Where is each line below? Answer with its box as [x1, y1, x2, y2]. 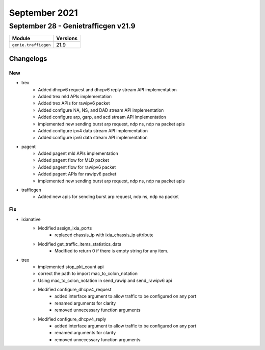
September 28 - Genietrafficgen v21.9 [9, 22, 135, 30]
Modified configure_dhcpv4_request [38, 287, 112, 293]
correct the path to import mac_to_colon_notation [38, 271, 138, 276]
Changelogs [9, 54, 48, 63]
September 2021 [9, 7, 78, 18]
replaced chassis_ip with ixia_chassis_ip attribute [54, 232, 154, 238]
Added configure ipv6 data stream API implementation [38, 135, 148, 141]
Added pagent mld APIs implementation [38, 150, 119, 156]
